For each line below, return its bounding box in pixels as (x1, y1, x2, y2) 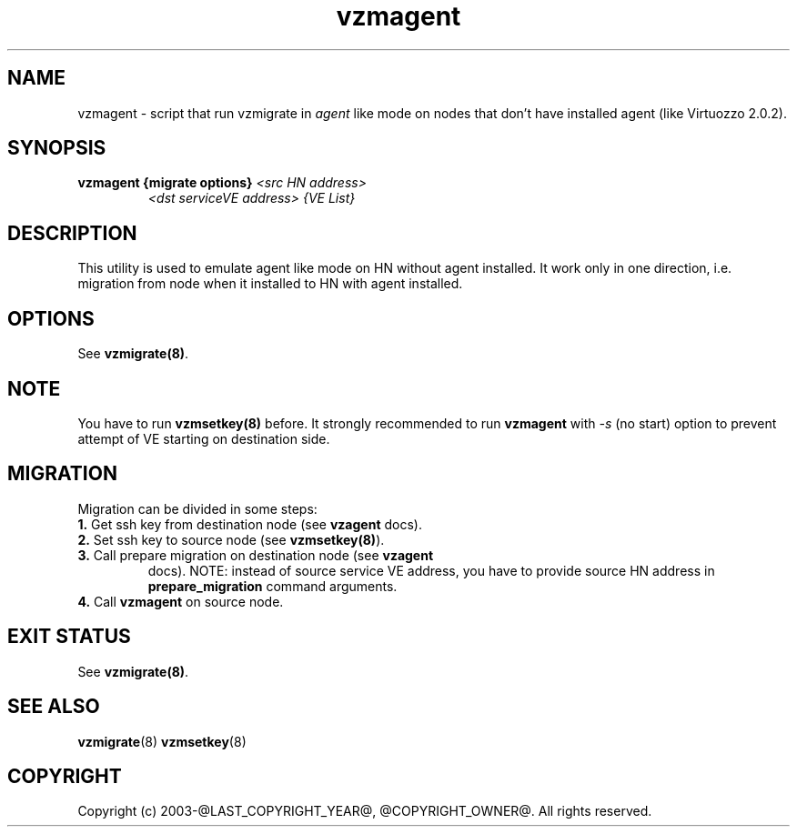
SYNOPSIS (7, 136, 106, 160)
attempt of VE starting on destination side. (77, 430, 330, 447)
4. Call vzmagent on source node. (77, 593, 284, 609)
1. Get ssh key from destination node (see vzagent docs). (77, 516, 422, 532)
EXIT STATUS (7, 625, 131, 648)
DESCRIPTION (7, 221, 137, 245)
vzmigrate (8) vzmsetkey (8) (77, 733, 247, 749)
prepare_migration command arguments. (147, 578, 398, 594)
